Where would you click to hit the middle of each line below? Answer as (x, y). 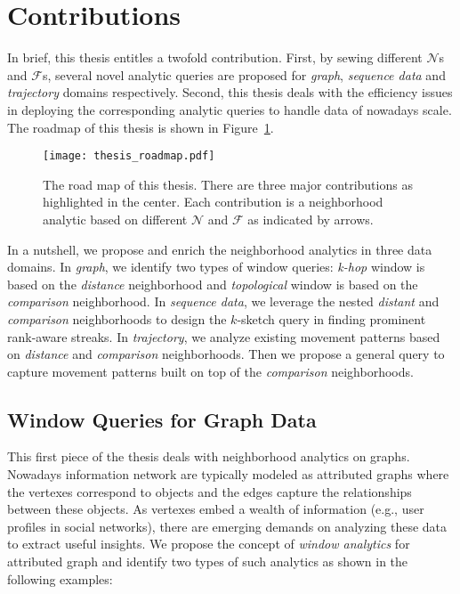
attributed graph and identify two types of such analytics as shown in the (208, 561)
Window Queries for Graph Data (162, 419)
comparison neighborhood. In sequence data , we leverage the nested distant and (223, 301)
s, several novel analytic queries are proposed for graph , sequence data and (244, 74)
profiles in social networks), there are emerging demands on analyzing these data (227, 526)
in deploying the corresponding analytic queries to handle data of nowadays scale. (230, 109)
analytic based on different (115, 219)
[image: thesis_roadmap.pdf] (129, 156)
